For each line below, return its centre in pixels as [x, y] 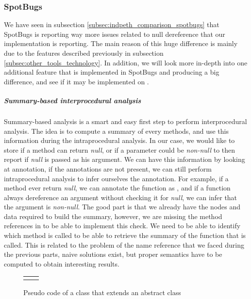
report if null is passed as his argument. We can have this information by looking [125, 159]
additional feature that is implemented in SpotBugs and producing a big [112, 72]
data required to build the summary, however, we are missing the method [113, 216]
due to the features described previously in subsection [84, 53]
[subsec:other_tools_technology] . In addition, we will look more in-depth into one [126, 62]
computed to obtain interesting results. [62, 263]
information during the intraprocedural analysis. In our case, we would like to [119, 140]
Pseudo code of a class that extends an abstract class [102, 292]
